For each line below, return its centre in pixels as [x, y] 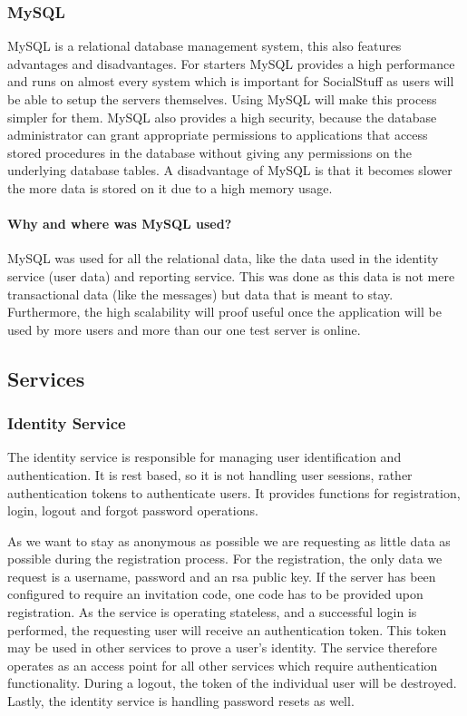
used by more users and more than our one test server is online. [184, 329]
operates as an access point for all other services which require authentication [223, 665]
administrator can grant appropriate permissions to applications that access [218, 135]
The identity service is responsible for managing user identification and [204, 457]
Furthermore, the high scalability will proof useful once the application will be [224, 312]
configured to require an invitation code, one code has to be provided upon [215, 594]
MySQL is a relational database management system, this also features [204, 46]
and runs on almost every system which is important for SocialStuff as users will [231, 81]
